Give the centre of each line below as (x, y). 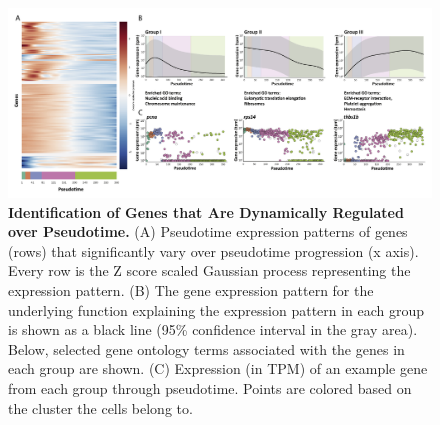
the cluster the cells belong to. (100, 407)
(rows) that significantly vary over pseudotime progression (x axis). (213, 250)
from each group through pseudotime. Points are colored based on (210, 387)
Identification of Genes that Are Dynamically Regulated (206, 211)
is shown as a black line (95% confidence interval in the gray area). (213, 329)
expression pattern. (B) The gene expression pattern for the (191, 290)
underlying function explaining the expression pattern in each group (216, 309)
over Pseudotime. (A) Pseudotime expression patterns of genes (208, 231)
